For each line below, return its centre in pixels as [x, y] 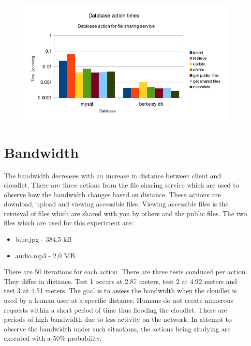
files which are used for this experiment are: [69, 223]
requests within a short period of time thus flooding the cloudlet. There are [116, 309]
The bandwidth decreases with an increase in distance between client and [113, 175]
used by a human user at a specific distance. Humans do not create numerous [119, 300]
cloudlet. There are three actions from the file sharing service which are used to [122, 185]
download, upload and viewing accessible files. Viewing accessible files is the [116, 204]
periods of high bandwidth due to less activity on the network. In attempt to [118, 319]
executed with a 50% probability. [53, 338]
